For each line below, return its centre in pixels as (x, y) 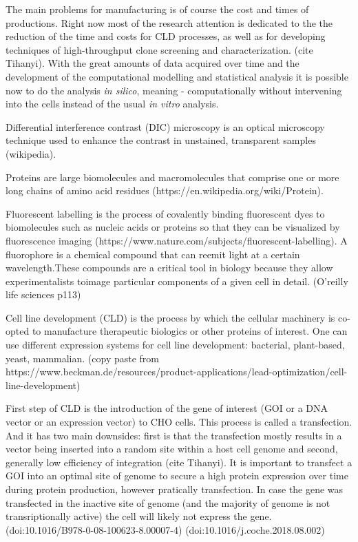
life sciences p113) (43, 294)
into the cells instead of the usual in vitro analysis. (112, 104)
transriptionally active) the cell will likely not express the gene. (139, 516)
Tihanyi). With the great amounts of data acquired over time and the (152, 63)
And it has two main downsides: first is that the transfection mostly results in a (174, 435)
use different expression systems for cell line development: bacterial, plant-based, (175, 345)
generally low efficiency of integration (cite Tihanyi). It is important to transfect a (179, 462)
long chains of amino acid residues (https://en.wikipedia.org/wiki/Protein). (165, 190)
